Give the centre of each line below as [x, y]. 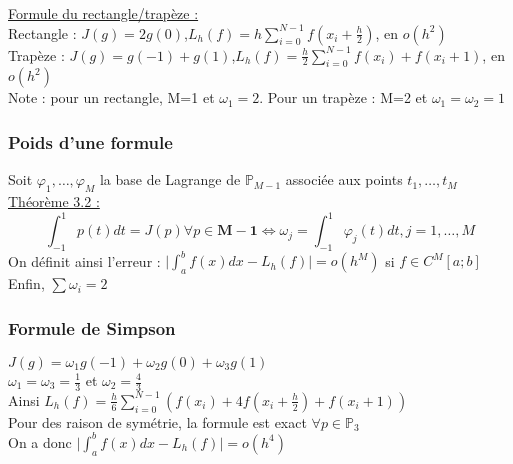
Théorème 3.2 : [54, 201]
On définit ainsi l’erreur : [84, 260]
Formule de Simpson [92, 327]
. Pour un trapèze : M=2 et [343, 97]
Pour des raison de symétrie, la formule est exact [157, 421]
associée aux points [344, 179]
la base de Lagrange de [170, 179]
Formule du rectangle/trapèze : [103, 13]
